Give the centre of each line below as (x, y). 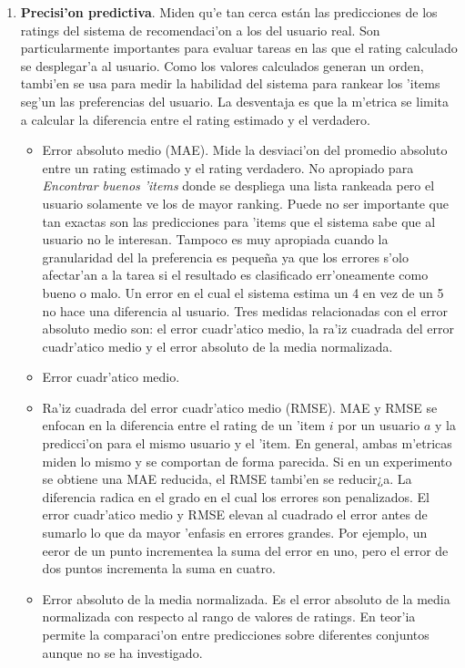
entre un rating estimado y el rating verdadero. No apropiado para (228, 167)
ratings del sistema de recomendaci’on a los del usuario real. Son (200, 30)
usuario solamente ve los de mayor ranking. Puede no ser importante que (245, 203)
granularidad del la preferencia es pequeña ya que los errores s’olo (225, 257)
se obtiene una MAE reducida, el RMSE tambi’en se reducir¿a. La (227, 479)
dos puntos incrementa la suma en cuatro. (159, 568)
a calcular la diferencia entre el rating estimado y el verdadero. (195, 119)
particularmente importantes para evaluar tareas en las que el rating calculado (239, 48)
